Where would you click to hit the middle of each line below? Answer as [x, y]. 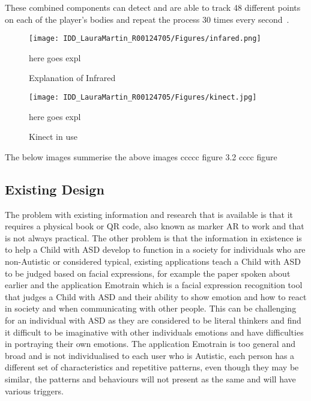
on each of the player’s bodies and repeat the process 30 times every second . [147, 19]
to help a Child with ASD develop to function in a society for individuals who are [155, 249]
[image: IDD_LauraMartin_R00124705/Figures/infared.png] [145, 39]
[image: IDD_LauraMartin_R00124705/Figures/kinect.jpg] [143, 98]
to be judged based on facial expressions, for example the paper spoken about [148, 273]
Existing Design [55, 189]
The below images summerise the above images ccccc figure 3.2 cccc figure [141, 156]
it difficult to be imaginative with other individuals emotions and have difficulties [154, 332]
